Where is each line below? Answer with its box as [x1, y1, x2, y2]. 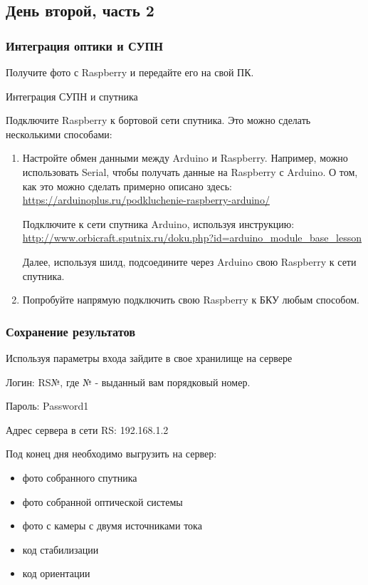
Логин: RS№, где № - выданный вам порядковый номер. [6, 374, 251, 389]
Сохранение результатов [6, 322, 136, 340]
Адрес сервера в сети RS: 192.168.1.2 [6, 422, 169, 437]
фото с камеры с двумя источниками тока [22, 518, 202, 533]
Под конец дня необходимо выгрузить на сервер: [6, 446, 217, 461]
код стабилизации [22, 542, 99, 556]
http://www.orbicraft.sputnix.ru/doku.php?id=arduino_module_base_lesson [22, 230, 362, 245]
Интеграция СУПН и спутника [6, 88, 138, 103]
